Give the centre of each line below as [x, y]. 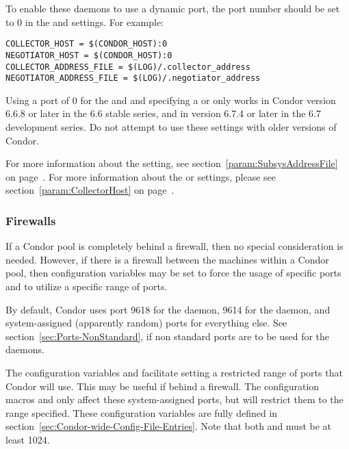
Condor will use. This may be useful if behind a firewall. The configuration [163, 386]
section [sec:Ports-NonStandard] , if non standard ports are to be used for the [168, 336]
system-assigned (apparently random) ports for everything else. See [146, 323]
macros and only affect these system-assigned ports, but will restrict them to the [174, 399]
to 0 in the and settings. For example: [85, 22]
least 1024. [28, 439]
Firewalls [31, 220]
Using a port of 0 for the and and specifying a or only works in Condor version [171, 100]
